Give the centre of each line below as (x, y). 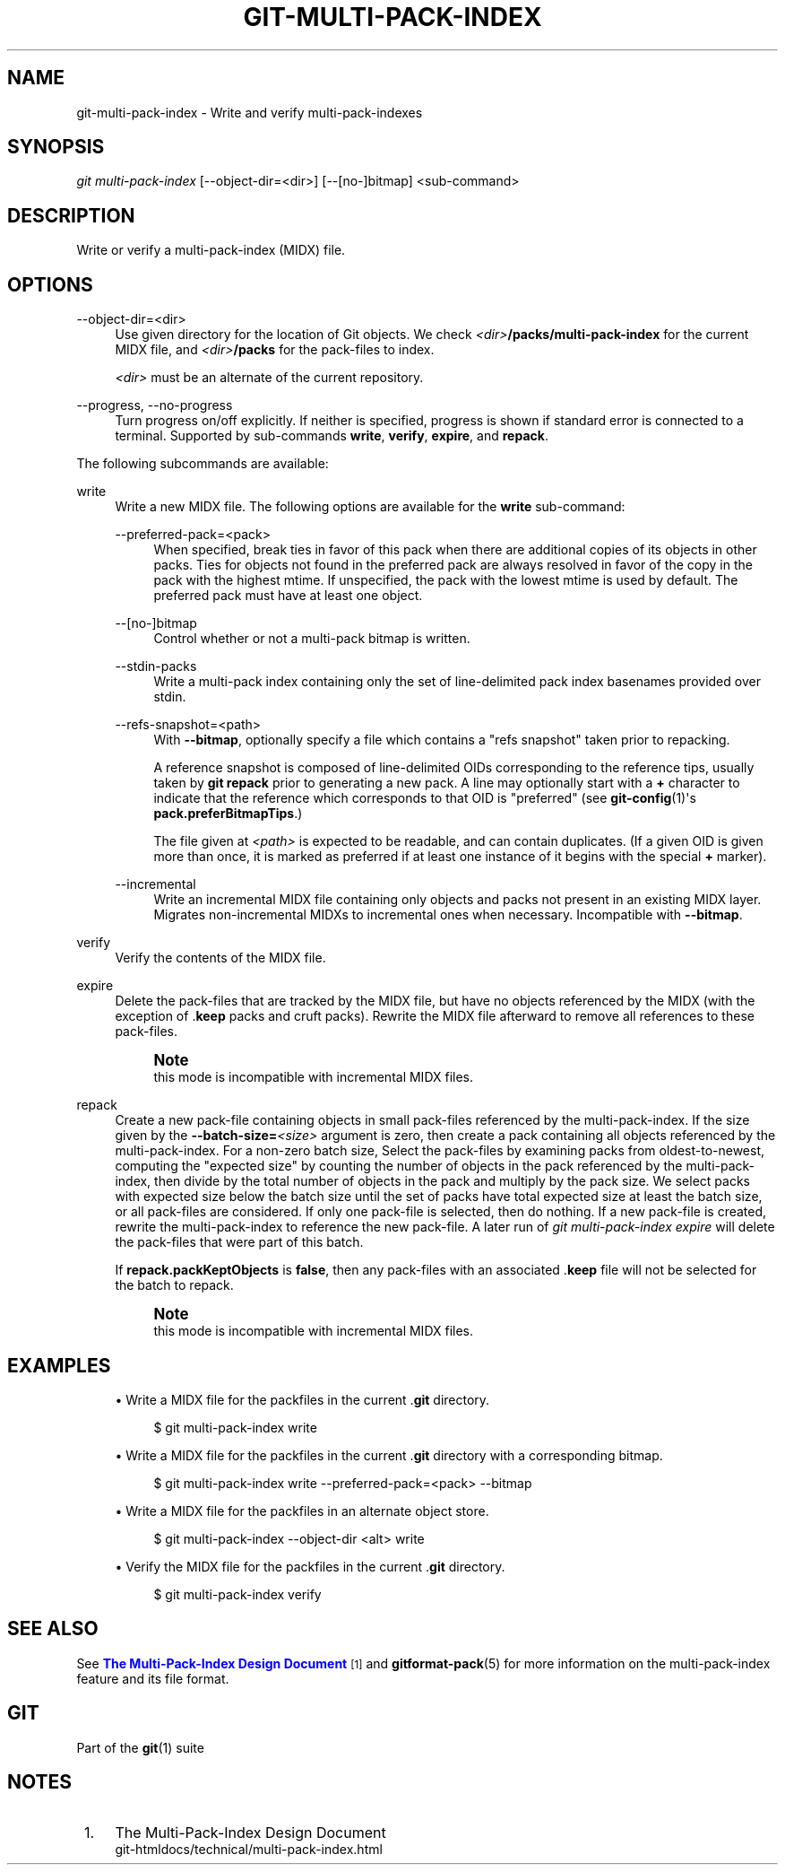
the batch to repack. (174, 1285)
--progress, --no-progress (155, 405)
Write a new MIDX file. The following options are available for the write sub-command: (370, 507)
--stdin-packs (156, 666)
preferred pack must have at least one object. (288, 596)
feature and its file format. (153, 1678)
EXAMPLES (59, 1365)
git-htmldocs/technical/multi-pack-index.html (249, 1849)
